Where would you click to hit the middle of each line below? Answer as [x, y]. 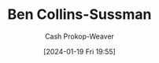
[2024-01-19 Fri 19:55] [79, 51]
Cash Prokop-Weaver [79, 36]
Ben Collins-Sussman [79, 15]
